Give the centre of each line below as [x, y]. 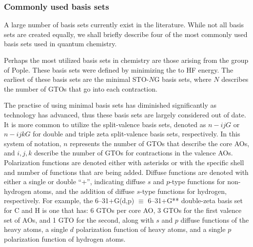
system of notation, [33, 143]
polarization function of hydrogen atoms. [65, 238]
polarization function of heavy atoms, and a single [151, 229]
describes [235, 79]
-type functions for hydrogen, [183, 191]
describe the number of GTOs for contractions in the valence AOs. [134, 153]
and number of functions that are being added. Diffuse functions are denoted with [126, 172]
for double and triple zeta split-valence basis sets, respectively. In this [136, 134]
